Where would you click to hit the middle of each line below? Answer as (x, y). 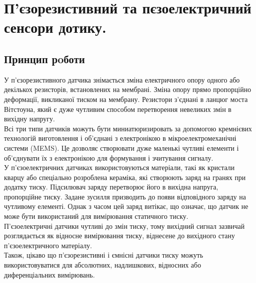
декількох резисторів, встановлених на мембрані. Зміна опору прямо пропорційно (128, 89)
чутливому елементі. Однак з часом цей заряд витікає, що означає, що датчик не (126, 206)
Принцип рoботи (45, 58)
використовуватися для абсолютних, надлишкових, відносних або (103, 265)
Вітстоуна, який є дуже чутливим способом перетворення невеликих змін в (118, 109)
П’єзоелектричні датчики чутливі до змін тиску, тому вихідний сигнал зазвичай (125, 226)
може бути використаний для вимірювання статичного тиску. (96, 216)
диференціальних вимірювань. (50, 274)
